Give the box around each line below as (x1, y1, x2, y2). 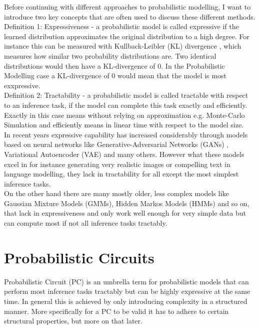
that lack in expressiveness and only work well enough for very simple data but (4, 208, 246, 218)
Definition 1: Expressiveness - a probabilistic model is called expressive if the (4, 21, 239, 32)
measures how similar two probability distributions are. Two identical (4, 50, 216, 61)
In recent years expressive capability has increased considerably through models (4, 129, 248, 139)
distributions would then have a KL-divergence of (4, 60, 155, 71)
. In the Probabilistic (161, 60, 225, 71)
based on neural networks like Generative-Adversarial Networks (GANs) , (4, 139, 229, 149)
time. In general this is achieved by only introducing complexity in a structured (4, 295, 247, 306)
